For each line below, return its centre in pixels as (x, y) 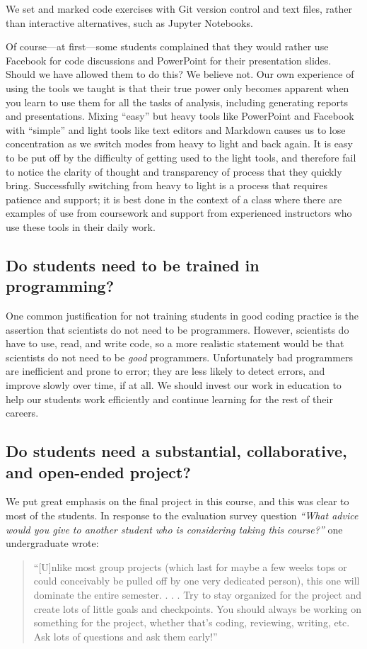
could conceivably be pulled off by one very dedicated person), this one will (197, 581)
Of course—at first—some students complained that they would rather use (167, 46)
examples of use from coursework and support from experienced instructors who (179, 213)
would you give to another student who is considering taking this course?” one (174, 529)
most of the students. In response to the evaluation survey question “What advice (182, 515)
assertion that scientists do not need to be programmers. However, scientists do (177, 329)
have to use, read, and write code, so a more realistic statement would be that (175, 343)
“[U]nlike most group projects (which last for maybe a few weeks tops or (190, 566)
